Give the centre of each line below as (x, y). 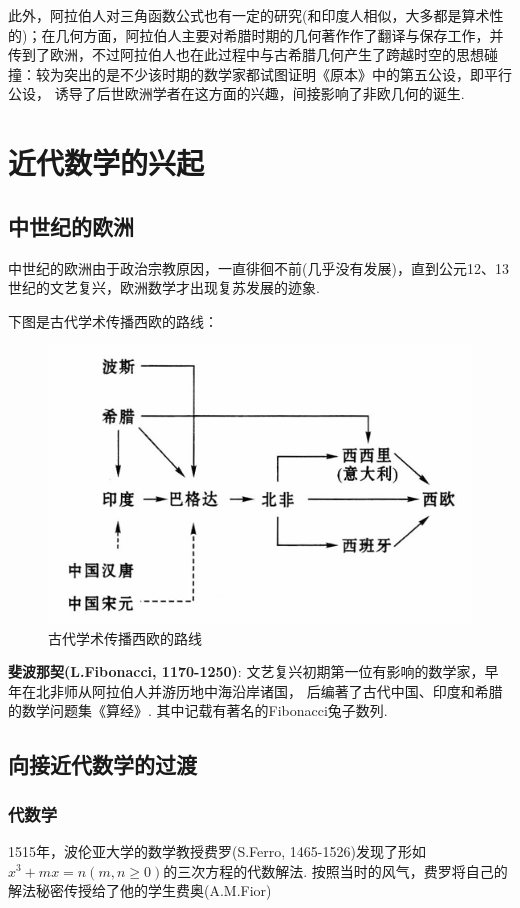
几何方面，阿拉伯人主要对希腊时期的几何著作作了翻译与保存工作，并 (279, 34)
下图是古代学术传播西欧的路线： (113, 320)
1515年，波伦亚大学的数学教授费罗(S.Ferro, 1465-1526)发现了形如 (217, 850)
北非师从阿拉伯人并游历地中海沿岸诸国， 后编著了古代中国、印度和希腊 (269, 690)
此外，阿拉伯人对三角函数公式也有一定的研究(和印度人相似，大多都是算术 (249, 15)
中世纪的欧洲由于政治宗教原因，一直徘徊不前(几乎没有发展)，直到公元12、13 (258, 267)
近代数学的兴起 (106, 162)
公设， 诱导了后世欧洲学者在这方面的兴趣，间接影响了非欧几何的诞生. (236, 93)
